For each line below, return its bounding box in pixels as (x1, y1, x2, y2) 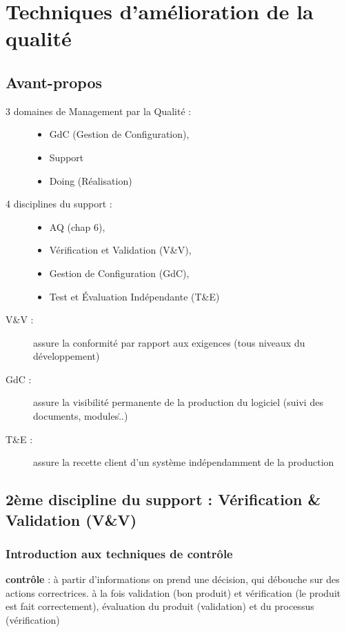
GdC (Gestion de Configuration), (49, 127, 190, 141)
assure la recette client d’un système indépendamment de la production (33, 455, 334, 469)
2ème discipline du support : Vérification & (6, 489, 321, 510)
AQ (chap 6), (49, 219, 105, 234)
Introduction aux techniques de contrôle (6, 544, 233, 562)
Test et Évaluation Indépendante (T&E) (49, 289, 220, 303)
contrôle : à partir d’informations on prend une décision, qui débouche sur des (6, 572, 340, 587)
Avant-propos (6, 71, 103, 92)
